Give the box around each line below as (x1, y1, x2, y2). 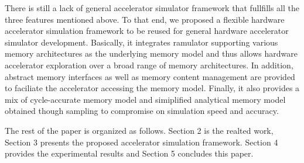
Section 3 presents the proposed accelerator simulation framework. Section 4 (5, 136, 278, 148)
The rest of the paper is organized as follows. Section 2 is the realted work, (5, 124, 274, 136)
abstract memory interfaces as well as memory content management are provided (5, 70, 295, 82)
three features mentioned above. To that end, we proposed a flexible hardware (5, 13, 285, 25)
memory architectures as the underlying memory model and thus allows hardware (5, 47, 298, 60)
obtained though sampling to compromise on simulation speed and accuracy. (5, 105, 279, 117)
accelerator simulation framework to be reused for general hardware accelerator (5, 25, 289, 37)
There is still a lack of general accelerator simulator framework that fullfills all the (5, 2, 300, 13)
